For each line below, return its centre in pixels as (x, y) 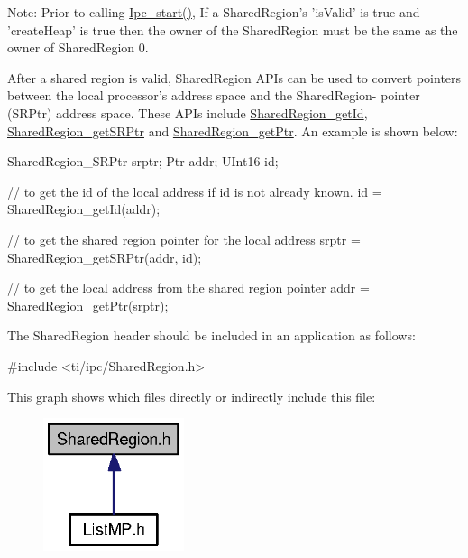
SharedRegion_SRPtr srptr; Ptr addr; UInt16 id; (143, 161)
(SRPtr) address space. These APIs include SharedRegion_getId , (188, 112)
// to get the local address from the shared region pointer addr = (188, 288)
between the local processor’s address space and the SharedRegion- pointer (214, 95)
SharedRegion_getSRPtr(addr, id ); (105, 257)
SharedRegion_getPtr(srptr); (88, 305)
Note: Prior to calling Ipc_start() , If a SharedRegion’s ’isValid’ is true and (214, 12)
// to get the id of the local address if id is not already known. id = (195, 191)
